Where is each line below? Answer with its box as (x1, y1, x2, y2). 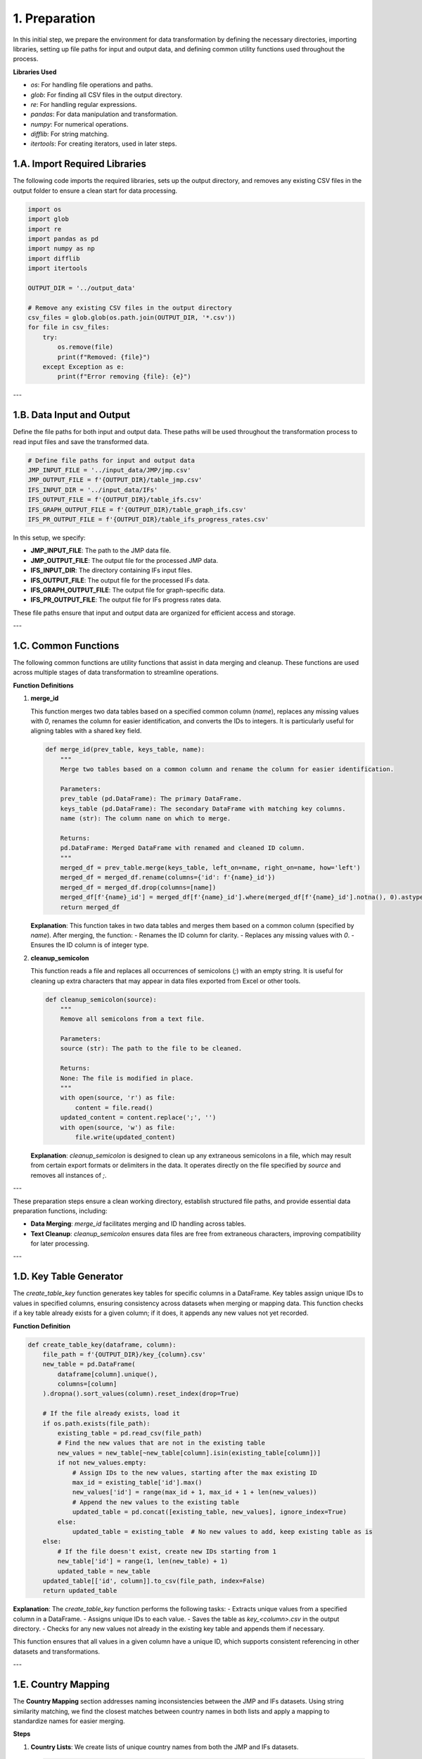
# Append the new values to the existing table (72, 1498, 240, 1506)
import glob (27, 215, 70, 223)
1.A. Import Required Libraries (13, 158, 147, 170)
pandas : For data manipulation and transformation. (30, 110, 179, 119)
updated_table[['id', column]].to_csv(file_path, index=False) (42, 1577, 266, 1585)
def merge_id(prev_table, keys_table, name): (45, 746, 205, 754)
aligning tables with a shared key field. (30, 727, 142, 735)
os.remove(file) (57, 343, 114, 351)
